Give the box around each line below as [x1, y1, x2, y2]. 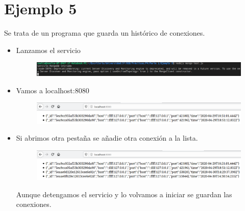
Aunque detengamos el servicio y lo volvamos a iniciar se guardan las [16, 189, 232, 199]
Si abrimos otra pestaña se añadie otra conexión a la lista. [16, 133, 198, 143]
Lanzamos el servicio [16, 44, 81, 55]
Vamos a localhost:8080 [16, 85, 89, 95]
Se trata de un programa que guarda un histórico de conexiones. [4, 28, 205, 38]
